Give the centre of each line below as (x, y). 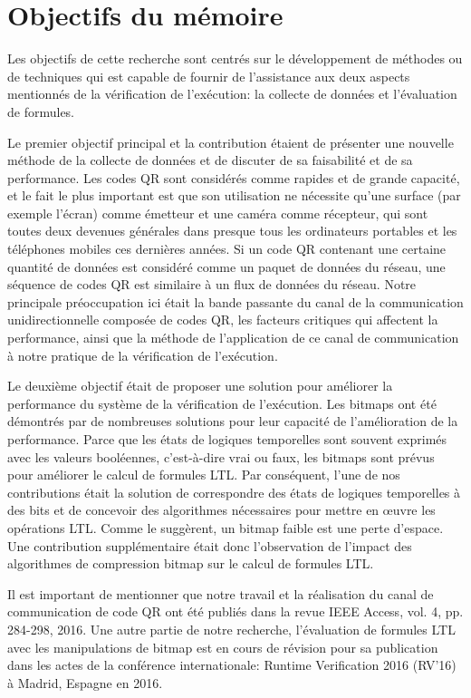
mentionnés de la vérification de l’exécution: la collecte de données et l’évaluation (232, 94)
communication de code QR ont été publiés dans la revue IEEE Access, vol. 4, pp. (235, 611)
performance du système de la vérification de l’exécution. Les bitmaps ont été (222, 403)
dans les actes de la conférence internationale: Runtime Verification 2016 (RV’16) (232, 665)
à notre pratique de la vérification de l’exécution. (143, 355)
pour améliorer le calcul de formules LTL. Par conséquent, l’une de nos (204, 475)
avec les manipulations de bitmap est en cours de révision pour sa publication (223, 647)
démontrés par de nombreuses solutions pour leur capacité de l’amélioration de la (233, 421)
